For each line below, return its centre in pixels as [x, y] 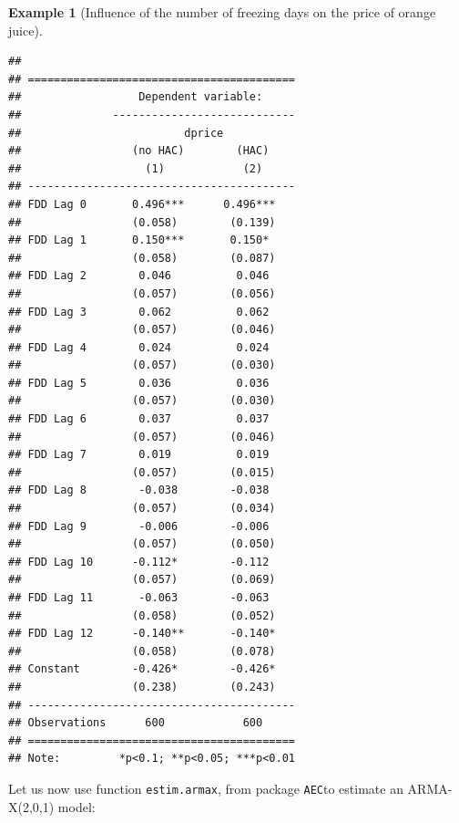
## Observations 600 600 [136, 723]
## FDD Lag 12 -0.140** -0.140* [142, 634]
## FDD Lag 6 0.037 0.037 [139, 419]
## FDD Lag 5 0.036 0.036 [139, 383]
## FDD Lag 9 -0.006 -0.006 [139, 526]
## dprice [116, 133]
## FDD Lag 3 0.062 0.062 [139, 312]
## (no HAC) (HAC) [139, 151]
